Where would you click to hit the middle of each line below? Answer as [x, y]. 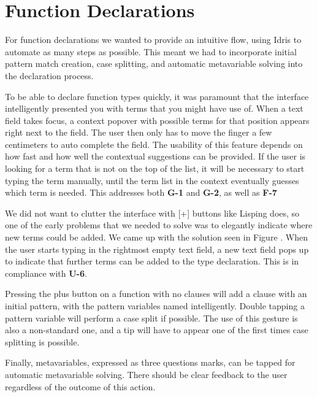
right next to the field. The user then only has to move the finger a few [139, 132]
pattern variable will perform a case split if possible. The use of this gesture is [151, 318]
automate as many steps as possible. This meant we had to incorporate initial [151, 51]
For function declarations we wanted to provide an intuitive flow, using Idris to [153, 40]
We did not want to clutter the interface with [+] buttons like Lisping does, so [152, 213]
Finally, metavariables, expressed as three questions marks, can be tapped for [150, 362]
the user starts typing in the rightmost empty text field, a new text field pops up [157, 249]
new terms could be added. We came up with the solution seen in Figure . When [156, 237]
